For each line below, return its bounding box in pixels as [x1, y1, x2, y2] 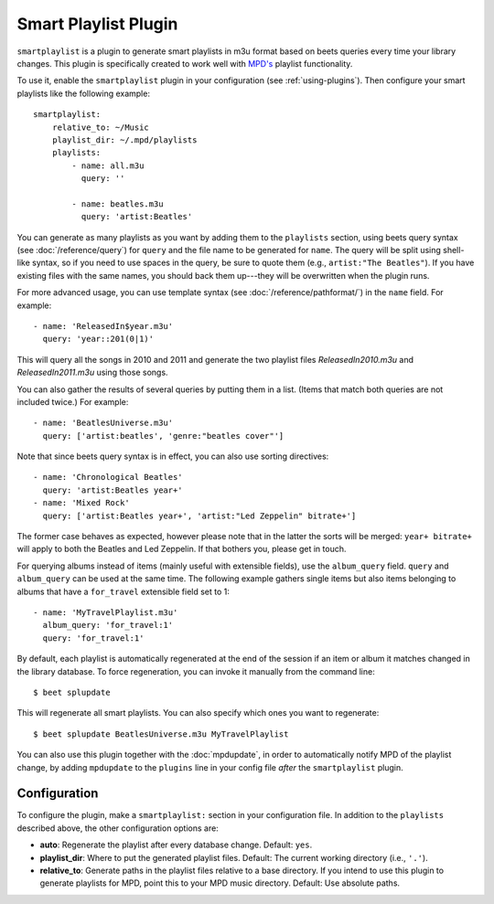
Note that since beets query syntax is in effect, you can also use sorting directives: [16, 451, 329, 462]
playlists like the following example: [16, 88, 151, 99]
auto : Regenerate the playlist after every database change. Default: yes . [39, 839, 313, 850]
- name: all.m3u [71, 160, 145, 171]
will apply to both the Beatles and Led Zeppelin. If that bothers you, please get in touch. [16, 544, 347, 555]
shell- [442, 245, 465, 256]
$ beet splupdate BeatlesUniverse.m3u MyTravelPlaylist [33, 729, 289, 739]
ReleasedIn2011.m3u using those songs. [16, 367, 168, 378]
